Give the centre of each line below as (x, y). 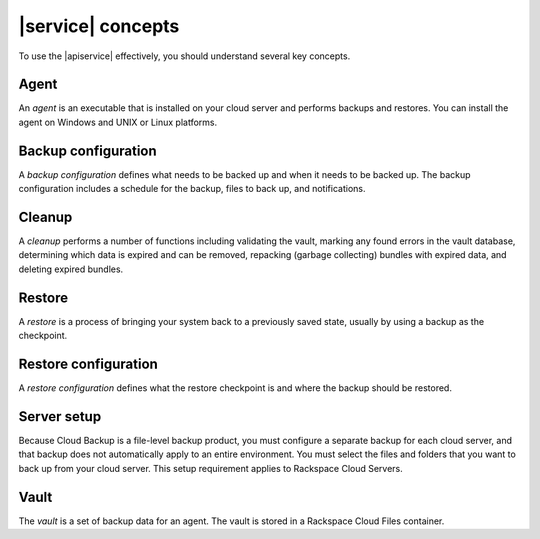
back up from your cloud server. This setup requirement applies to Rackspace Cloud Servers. (211, 468)
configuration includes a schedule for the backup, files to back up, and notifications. (192, 189)
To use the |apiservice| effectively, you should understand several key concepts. (184, 56)
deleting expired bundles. (71, 269)
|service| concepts (99, 26)
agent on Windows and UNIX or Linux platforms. (118, 122)
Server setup (60, 416)
